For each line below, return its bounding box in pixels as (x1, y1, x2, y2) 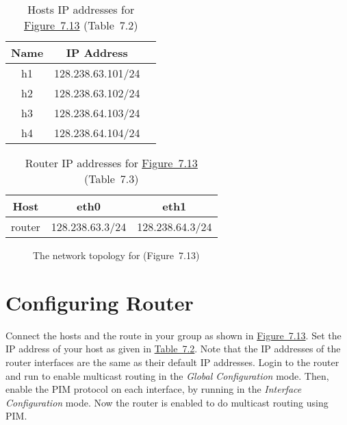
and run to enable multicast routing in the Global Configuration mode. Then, (5, 368, 329, 382)
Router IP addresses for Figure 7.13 (25, 155, 198, 171)
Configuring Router (5, 288, 194, 316)
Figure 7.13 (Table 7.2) (23, 17, 138, 33)
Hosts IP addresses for (27, 1, 135, 17)
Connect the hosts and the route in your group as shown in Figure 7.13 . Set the (5, 328, 342, 342)
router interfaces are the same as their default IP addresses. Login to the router (5, 354, 339, 369)
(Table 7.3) (83, 171, 139, 186)
